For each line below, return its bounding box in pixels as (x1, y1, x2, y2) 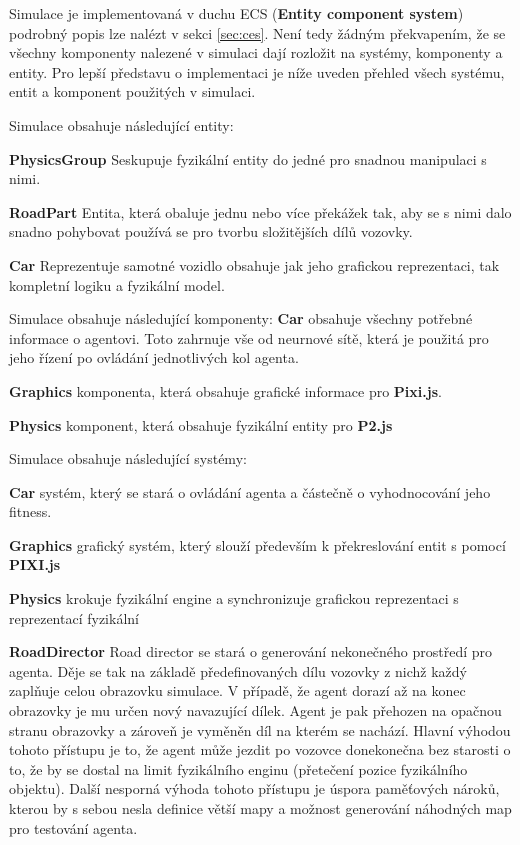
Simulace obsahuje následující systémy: (9, 448, 247, 469)
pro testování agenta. (9, 817, 138, 838)
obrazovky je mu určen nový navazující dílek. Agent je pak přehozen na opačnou (9, 700, 502, 721)
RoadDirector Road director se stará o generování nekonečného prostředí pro (9, 641, 493, 662)
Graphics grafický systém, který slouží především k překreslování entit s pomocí (9, 534, 506, 555)
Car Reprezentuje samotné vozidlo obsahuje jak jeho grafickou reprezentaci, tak (9, 254, 500, 275)
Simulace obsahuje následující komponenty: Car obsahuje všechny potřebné (9, 308, 473, 329)
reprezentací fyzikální (9, 607, 139, 628)
